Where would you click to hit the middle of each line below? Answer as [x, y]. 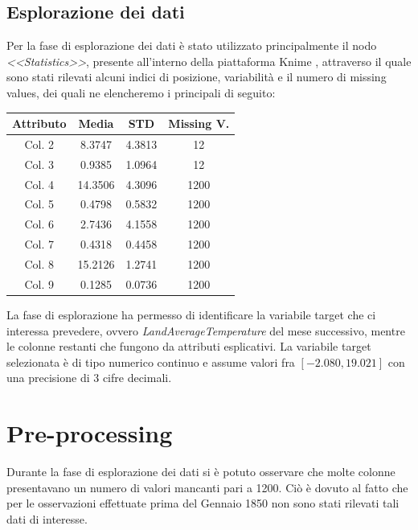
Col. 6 [39, 224]
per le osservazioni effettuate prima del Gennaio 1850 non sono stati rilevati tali [203, 503]
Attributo [39, 123]
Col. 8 [39, 263]
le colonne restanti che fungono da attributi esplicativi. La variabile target [189, 346]
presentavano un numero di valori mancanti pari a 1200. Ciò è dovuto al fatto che [207, 487]
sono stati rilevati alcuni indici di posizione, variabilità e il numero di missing [197, 77]
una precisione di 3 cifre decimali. [89, 378]
